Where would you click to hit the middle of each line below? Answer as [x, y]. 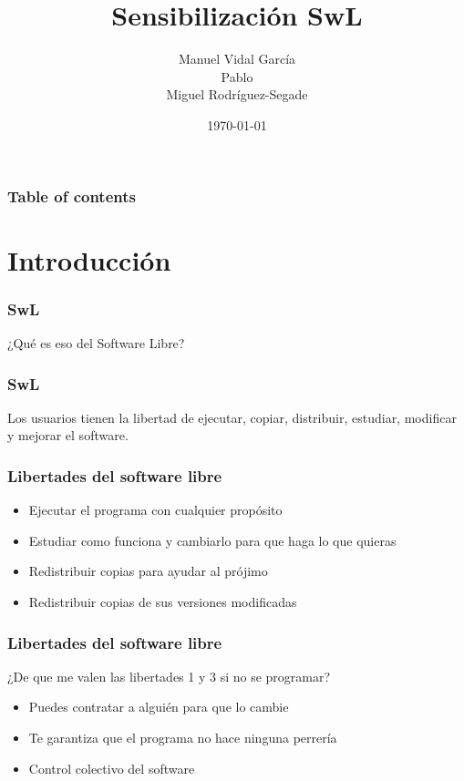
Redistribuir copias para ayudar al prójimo [148, 571]
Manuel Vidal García [237, 59]
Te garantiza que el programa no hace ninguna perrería [183, 738]
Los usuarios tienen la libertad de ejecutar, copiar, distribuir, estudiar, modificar [232, 417]
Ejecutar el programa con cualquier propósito [155, 510]
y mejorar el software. [68, 435]
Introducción [89, 259]
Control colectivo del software [112, 768]
